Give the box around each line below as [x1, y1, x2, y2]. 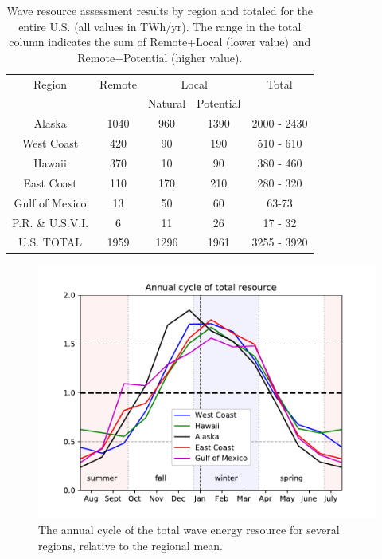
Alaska [33, 115, 67, 132]
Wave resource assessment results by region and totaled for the [6, 2, 314, 18]
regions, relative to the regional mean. [38, 537, 223, 553]
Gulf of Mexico [14, 194, 87, 211]
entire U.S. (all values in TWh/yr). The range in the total [18, 18, 302, 34]
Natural [147, 95, 186, 112]
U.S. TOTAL [18, 234, 83, 250]
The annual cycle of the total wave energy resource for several [38, 522, 340, 538]
